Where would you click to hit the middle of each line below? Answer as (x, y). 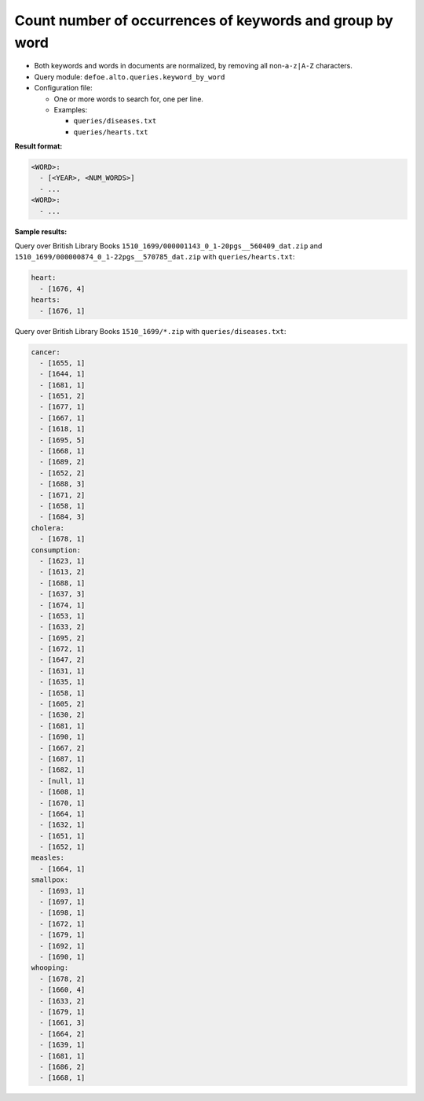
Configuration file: (64, 88)
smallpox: (50, 880)
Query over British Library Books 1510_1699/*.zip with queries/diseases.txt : (150, 331)
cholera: (48, 528)
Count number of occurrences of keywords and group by (204, 20)
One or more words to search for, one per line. (129, 99)
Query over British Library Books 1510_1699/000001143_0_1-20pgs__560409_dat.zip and (168, 246)
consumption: (56, 550)
